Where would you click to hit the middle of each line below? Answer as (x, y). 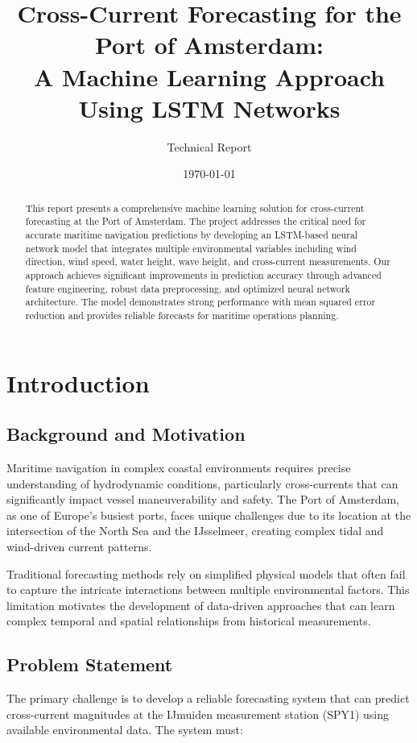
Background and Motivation (126, 434)
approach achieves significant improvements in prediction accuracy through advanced (203, 274)
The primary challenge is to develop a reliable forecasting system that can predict (208, 698)
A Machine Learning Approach (209, 76)
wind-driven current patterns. (79, 546)
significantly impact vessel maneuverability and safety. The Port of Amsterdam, (203, 499)
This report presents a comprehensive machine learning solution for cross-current (195, 208)
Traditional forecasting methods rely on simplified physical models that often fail (206, 573)
